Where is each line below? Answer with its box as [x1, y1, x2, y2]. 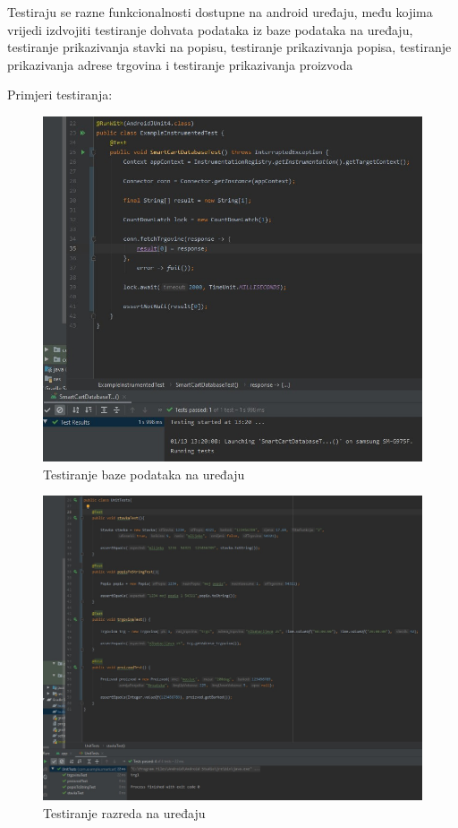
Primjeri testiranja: [7, 85, 113, 104]
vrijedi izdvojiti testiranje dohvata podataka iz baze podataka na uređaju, [7, 20, 413, 39]
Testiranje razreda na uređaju [43, 803, 206, 822]
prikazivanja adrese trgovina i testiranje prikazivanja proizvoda [7, 55, 353, 73]
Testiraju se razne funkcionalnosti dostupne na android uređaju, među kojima [7, 3, 433, 21]
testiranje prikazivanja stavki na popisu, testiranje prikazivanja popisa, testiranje [7, 38, 452, 56]
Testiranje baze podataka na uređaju [43, 464, 245, 483]
